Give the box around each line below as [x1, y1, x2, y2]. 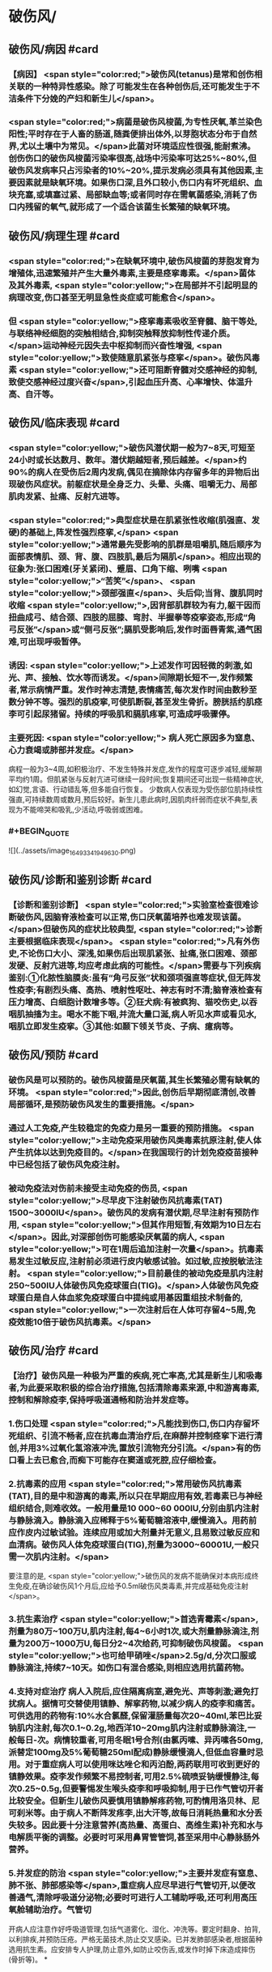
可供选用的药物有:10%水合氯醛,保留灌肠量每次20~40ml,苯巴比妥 [8, 1710, 263, 1722]
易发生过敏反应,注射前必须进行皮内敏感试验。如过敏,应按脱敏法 [8, 1255, 255, 1267]
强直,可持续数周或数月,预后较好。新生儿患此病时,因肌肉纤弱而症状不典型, [8, 794, 251, 804]
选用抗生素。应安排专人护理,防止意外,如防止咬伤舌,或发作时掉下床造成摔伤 [8, 1944, 257, 1954]
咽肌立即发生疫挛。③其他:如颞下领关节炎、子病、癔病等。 [8, 1020, 239, 1032]
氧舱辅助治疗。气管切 [8, 1904, 91, 1915]
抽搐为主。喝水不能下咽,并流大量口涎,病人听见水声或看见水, [24, 1008, 257, 1020]
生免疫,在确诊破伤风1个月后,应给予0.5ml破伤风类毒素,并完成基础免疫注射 [8, 1581, 249, 1591]
